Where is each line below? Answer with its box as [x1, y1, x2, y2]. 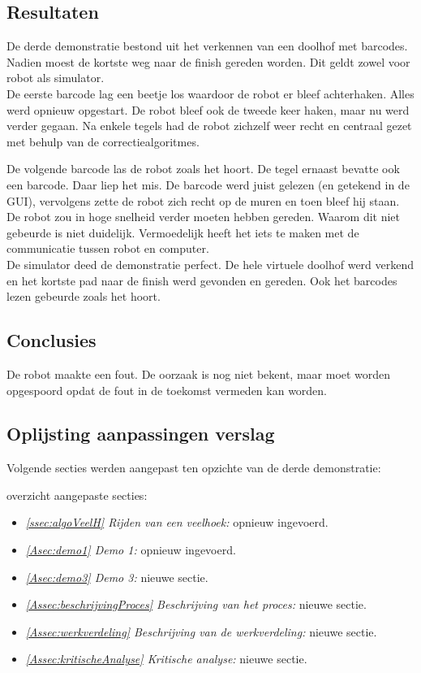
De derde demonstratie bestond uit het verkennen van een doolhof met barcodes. [6, 37, 408, 54]
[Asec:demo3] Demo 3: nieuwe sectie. [25, 568, 208, 585]
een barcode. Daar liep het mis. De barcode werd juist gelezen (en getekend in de [6, 176, 410, 193]
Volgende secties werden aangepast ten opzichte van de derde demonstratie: [6, 459, 381, 476]
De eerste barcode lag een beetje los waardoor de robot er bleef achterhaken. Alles [6, 85, 415, 102]
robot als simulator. [6, 69, 105, 86]
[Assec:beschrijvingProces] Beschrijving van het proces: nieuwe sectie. [25, 596, 367, 613]
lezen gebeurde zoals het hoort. [6, 288, 161, 305]
